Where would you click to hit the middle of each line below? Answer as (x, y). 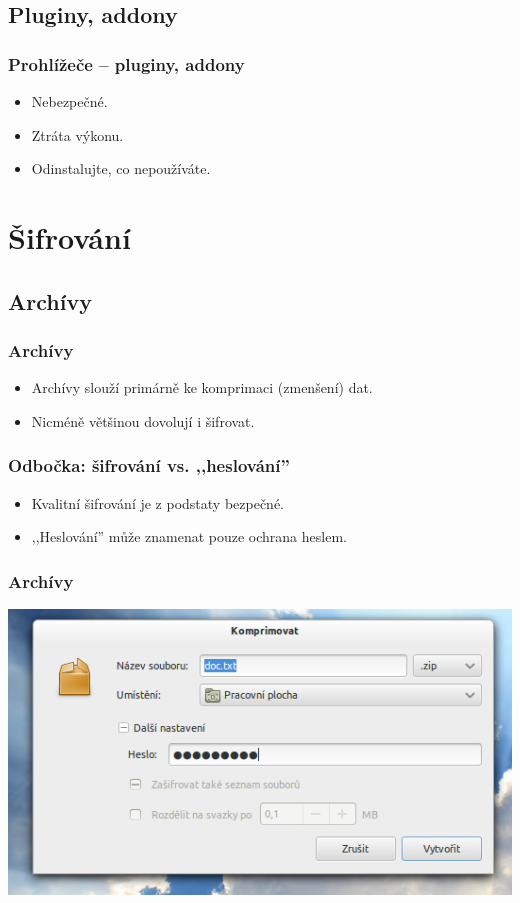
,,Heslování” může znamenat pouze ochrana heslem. (189, 536)
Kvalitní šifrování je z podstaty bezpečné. (158, 502)
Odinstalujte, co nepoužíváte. (121, 168)
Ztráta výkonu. (77, 134)
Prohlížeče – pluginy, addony (126, 63)
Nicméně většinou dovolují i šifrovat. (143, 420)
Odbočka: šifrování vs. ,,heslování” (149, 465)
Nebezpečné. (69, 101)
